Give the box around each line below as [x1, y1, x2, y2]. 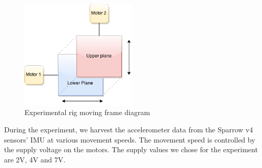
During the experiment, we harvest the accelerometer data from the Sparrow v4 [4, 124, 253, 135]
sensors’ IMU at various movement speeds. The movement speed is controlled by [4, 134, 255, 145]
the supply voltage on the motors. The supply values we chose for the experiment [4, 144, 258, 155]
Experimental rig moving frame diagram [24, 107, 150, 118]
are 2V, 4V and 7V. [4, 154, 66, 164]
